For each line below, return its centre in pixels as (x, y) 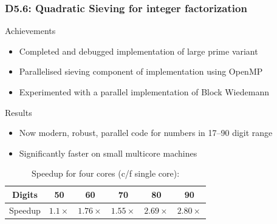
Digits (25, 194)
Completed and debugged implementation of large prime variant (138, 51)
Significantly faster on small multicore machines (108, 153)
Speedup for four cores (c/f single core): (106, 173)
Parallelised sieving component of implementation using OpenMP (141, 71)
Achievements (30, 31)
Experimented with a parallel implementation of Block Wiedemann (144, 92)
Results (19, 112)
